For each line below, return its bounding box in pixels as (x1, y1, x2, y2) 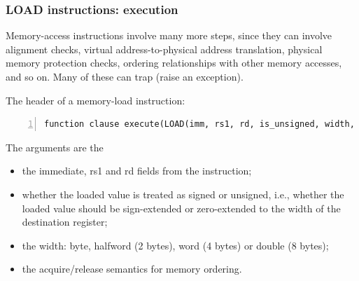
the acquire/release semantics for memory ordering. (22, 261, 242, 276)
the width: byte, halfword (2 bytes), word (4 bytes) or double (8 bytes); (22, 238, 329, 252)
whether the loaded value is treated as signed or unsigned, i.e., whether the (22, 186, 344, 201)
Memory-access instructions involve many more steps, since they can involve (6, 28, 332, 43)
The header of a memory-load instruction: (6, 92, 185, 107)
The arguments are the (6, 139, 104, 154)
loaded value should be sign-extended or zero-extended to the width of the (22, 200, 341, 215)
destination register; (22, 214, 108, 229)
